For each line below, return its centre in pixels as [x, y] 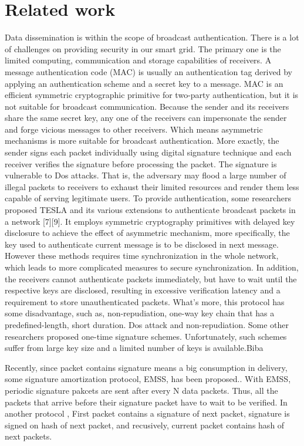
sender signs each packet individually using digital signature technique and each [148, 152]
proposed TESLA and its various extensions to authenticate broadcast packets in [150, 210]
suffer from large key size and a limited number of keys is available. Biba [134, 348]
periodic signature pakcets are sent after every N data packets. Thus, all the [141, 390]
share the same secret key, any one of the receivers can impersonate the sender [146, 118]
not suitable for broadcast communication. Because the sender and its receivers [147, 106]
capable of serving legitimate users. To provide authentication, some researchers [148, 198]
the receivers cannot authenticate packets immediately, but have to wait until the [151, 278]
